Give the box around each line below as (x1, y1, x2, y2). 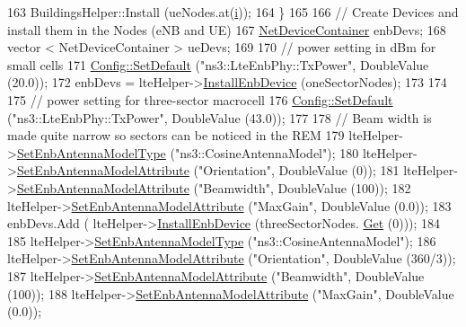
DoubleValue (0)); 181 (278, 161, 400, 180)
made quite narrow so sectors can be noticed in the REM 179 (7, 126, 345, 145)
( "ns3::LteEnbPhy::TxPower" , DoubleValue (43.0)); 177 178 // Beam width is (7, 108, 432, 127)
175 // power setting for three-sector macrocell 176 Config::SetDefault (7, 90, 393, 109)
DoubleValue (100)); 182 (277, 178, 411, 197)
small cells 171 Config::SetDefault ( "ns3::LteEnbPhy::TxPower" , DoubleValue (7, 55, 429, 74)
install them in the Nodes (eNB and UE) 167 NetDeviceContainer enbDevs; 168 (7, 20, 446, 39)
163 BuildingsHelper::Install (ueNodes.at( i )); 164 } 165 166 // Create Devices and (7, 3, 459, 21)
